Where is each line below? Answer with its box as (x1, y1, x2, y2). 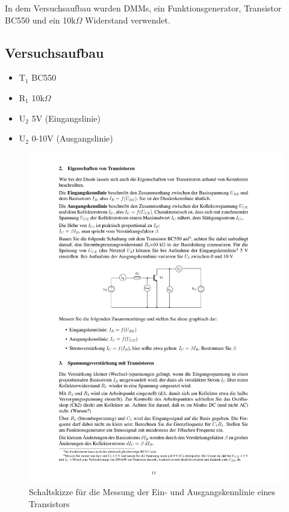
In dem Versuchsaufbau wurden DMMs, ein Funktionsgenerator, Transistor (5, 2, 282, 14)
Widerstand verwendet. (85, 13, 170, 26)
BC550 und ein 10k (5, 13, 76, 26)
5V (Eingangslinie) (31, 111, 101, 124)
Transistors (29, 497, 70, 510)
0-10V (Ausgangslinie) (31, 132, 113, 145)
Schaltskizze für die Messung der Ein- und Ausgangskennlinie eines (29, 485, 276, 498)
